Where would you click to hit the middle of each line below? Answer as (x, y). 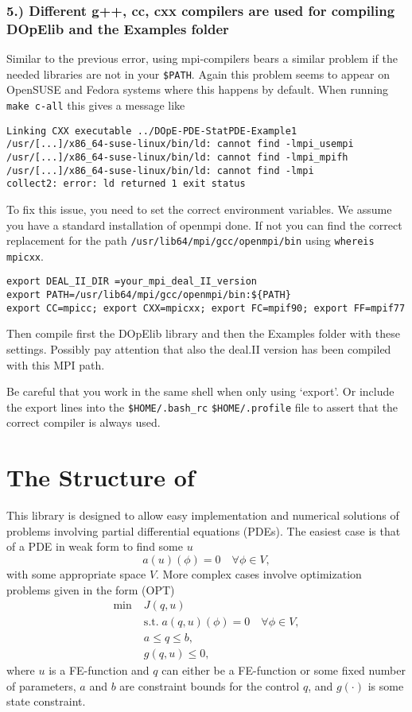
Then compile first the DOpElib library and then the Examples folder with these (203, 333)
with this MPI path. (56, 364)
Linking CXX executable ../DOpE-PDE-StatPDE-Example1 (152, 131)
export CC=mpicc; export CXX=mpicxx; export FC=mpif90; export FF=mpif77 (206, 308)
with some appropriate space (76, 573)
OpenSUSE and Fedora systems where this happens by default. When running (198, 89)
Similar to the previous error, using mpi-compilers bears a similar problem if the (202, 58)
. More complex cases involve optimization (259, 573)
